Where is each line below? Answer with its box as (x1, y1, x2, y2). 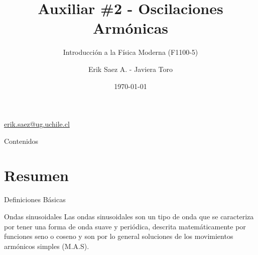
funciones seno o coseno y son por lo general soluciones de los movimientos (4, 231, 233, 241)
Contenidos (4, 135, 39, 146)
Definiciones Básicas (4, 194, 66, 205)
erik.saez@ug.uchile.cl (4, 119, 70, 129)
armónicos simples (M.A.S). (4, 240, 89, 251)
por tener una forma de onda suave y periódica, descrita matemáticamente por (4, 221, 246, 231)
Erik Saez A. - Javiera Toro (88, 63, 173, 74)
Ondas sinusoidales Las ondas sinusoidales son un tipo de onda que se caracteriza (4, 211, 254, 221)
